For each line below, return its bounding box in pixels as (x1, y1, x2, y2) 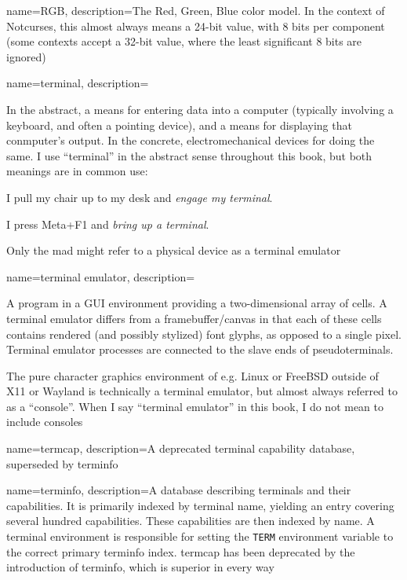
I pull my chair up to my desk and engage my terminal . (6, 189, 273, 205)
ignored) (6, 48, 46, 64)
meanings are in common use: (6, 163, 148, 179)
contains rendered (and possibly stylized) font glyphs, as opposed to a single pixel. (6, 325, 402, 342)
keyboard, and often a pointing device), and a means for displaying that (6, 116, 352, 133)
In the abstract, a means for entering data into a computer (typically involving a (6, 101, 394, 117)
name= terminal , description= (6, 75, 149, 91)
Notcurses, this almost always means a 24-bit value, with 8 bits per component (6, 17, 385, 34)
